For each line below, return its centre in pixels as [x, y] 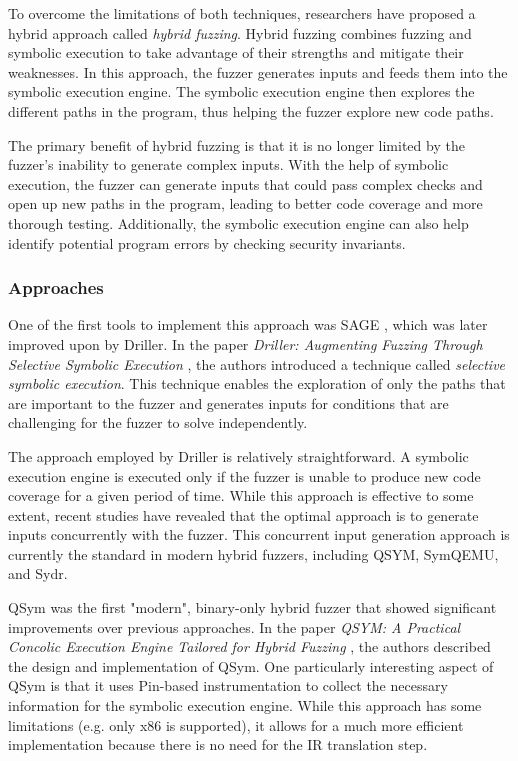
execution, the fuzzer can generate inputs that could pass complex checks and [245, 183]
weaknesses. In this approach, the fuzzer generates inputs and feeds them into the [258, 71]
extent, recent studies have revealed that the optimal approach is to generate [243, 514]
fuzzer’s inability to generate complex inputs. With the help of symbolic [228, 164]
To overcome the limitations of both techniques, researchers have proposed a [242, 13]
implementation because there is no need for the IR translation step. [218, 744]
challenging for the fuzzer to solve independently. [158, 422]
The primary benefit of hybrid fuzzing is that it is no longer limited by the [236, 144]
